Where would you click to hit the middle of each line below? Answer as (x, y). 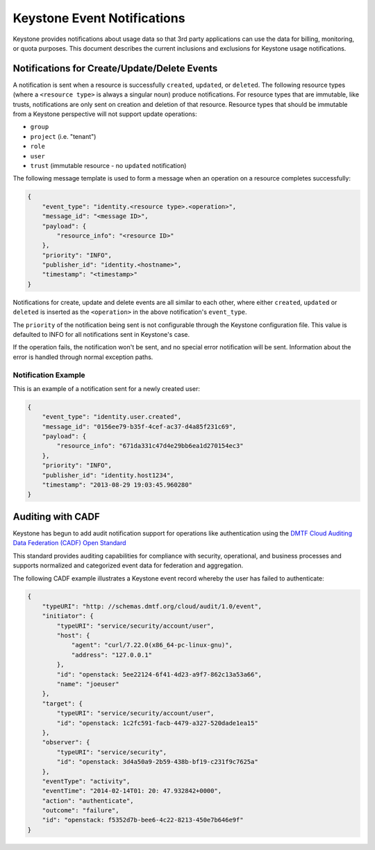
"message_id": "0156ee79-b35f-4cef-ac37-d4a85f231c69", (139, 426)
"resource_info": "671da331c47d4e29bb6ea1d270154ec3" (150, 446)
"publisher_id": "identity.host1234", (108, 475)
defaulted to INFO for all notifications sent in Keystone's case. (101, 335)
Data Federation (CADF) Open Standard (69, 543)
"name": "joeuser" (88, 684)
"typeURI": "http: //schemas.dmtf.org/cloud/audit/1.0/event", (152, 606)
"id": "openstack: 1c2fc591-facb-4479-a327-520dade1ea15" (157, 723)
